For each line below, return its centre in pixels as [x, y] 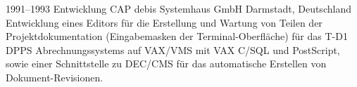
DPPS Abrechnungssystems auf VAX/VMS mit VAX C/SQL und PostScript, [173, 49]
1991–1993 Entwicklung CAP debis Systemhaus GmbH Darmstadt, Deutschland [178, 8]
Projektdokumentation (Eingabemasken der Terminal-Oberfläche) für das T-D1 [177, 36]
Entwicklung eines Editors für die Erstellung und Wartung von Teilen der [164, 22]
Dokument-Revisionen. [55, 77]
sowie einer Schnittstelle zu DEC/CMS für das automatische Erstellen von [166, 63]
